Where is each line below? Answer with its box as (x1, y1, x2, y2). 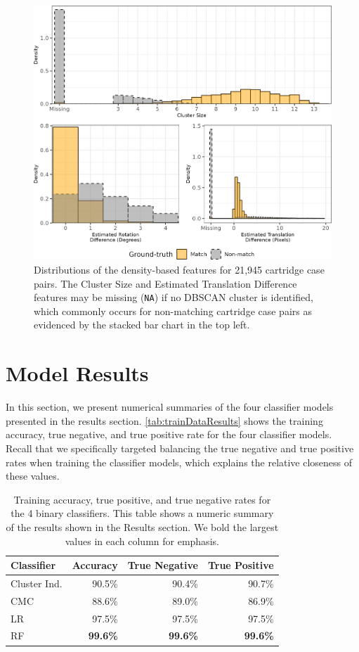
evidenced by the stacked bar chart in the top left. (34, 317, 250, 332)
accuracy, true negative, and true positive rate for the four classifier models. (6, 427, 332, 442)
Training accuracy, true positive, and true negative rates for (13, 492, 271, 506)
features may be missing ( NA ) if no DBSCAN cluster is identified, (34, 290, 313, 305)
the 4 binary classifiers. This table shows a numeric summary (11, 506, 274, 520)
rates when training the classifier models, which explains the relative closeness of (6, 454, 353, 469)
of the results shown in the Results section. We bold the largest (6, 519, 279, 534)
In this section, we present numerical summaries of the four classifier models (6, 399, 334, 414)
